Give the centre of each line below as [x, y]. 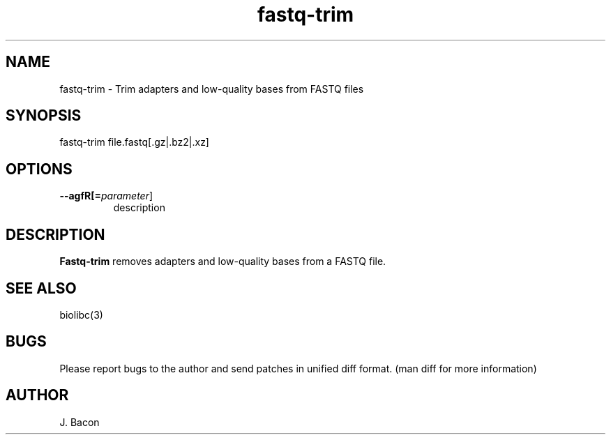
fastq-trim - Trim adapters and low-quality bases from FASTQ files [212, 89]
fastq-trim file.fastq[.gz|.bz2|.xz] [134, 142]
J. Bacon [80, 422]
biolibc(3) [81, 314]
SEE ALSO [41, 288]
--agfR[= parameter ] [106, 196]
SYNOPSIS [44, 116]
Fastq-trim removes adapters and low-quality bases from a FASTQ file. [223, 261]
